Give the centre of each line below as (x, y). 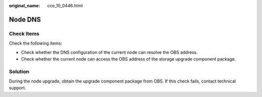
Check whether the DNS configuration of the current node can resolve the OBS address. (109, 52)
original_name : (25, 6)
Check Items (24, 33)
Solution (19, 71)
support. (17, 88)
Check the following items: (36, 43)
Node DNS (25, 19)
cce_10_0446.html (65, 6)
